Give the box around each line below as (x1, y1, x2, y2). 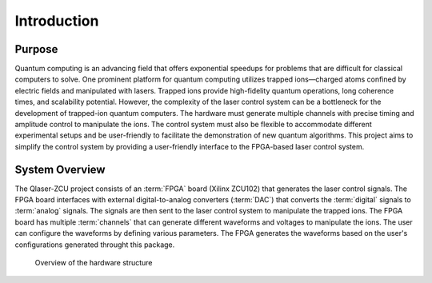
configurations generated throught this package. (14, 240, 175, 249)
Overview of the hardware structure (34, 258, 153, 268)
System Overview (14, 162, 106, 176)
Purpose (14, 42, 58, 56)
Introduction (14, 12, 99, 30)
